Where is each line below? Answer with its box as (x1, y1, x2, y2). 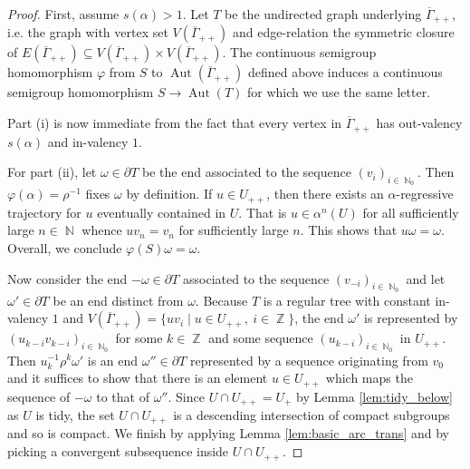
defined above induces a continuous (247, 63, 443, 82)
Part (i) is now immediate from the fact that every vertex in (7, 113, 342, 132)
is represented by (364, 308, 458, 327)
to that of (96, 386, 149, 405)
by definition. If (126, 184, 213, 203)
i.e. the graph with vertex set (7, 23, 168, 42)
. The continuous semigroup (222, 43, 377, 62)
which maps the (325, 368, 413, 387)
